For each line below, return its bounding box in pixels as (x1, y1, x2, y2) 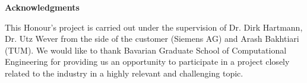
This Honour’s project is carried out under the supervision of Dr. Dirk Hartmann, (5, 21, 303, 33)
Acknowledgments (5, 1, 80, 13)
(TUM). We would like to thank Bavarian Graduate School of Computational (5, 44, 287, 56)
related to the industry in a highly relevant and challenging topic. (5, 67, 243, 79)
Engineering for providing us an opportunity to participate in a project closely (5, 55, 290, 68)
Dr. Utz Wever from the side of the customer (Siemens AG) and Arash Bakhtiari (5, 32, 299, 45)
